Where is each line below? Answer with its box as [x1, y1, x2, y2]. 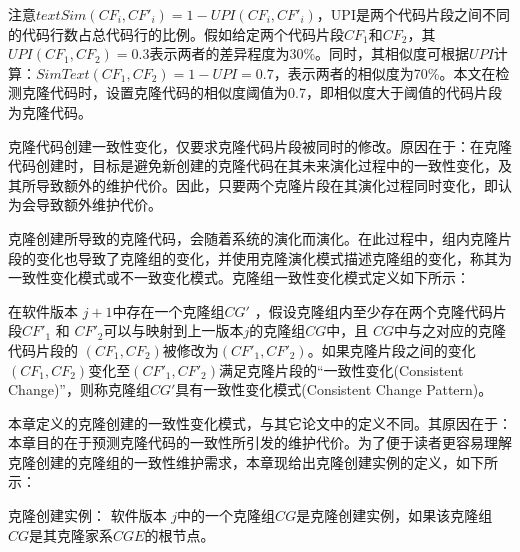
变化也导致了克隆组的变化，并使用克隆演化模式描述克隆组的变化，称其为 [35, 247, 512, 268]
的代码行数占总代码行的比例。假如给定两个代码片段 [8, 23, 344, 44]
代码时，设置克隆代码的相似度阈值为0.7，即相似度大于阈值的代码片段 [49, 82, 502, 103]
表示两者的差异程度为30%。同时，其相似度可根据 [149, 43, 470, 64]
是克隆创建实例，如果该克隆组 [296, 505, 493, 526]
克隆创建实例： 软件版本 [8, 505, 167, 526]
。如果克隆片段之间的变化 [307, 339, 476, 360]
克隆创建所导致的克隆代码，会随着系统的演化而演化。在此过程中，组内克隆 [8, 227, 498, 248]
